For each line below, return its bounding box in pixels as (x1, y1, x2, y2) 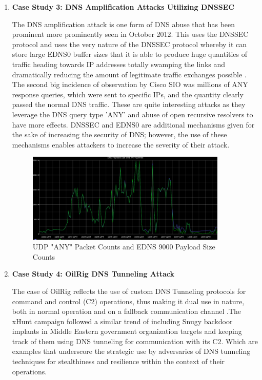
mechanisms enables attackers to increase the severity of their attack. (12, 139, 230, 150)
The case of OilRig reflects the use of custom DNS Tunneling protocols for (12, 285, 246, 296)
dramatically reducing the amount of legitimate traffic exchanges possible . (12, 69, 247, 79)
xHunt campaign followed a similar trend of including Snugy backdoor (12, 315, 233, 326)
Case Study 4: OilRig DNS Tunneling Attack (12, 268, 175, 279)
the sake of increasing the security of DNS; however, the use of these (12, 129, 227, 140)
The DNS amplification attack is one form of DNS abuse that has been (12, 18, 235, 29)
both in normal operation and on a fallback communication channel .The (12, 306, 241, 316)
